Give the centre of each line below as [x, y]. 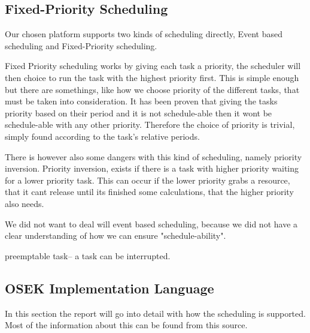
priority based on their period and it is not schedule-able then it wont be [139, 112]
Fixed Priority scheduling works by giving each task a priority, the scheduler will [153, 66]
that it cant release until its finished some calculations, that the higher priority [149, 192]
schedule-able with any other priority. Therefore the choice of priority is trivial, [150, 124]
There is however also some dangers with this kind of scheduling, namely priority [154, 156]
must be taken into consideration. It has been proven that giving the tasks [141, 101]
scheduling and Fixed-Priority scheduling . [81, 45]
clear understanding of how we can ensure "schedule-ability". [116, 235]
